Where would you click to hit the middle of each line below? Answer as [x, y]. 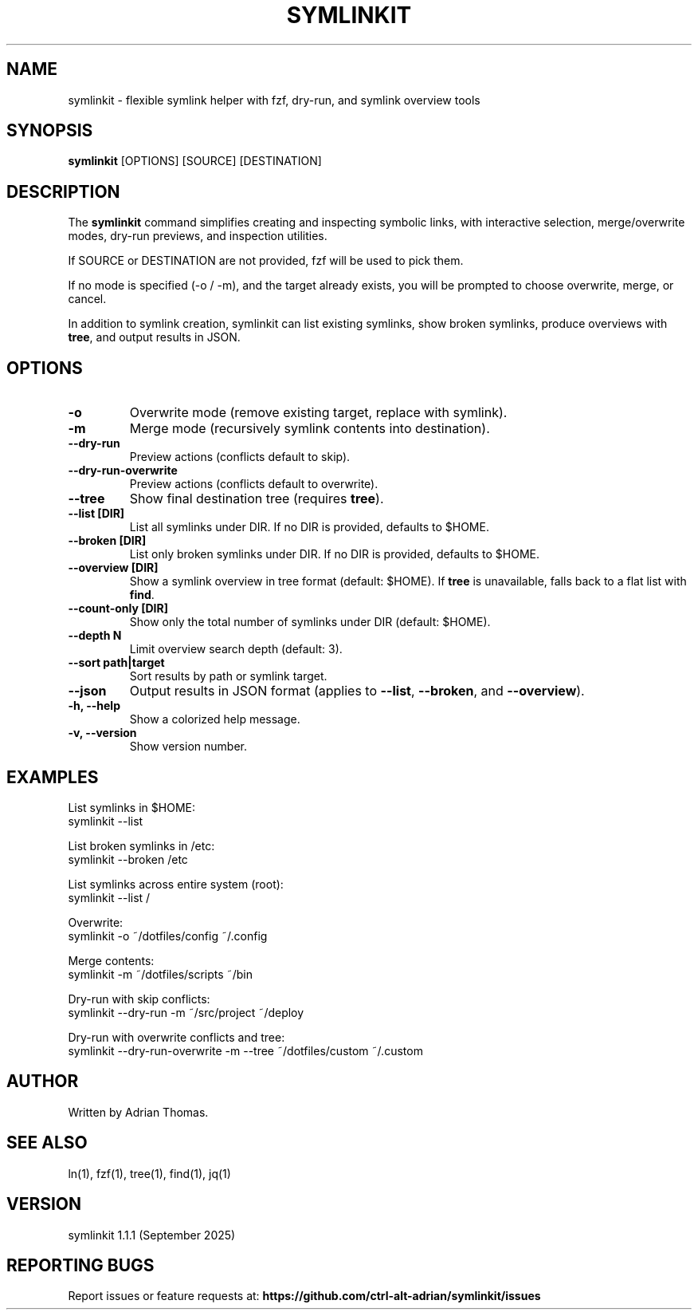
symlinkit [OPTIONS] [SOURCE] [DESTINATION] [195, 161]
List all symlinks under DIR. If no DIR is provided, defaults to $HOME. [309, 527]
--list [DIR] [96, 514]
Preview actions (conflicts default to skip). [240, 457]
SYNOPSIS [50, 131]
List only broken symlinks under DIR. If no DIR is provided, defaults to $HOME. [335, 554]
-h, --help [94, 706]
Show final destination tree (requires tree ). [257, 499]
